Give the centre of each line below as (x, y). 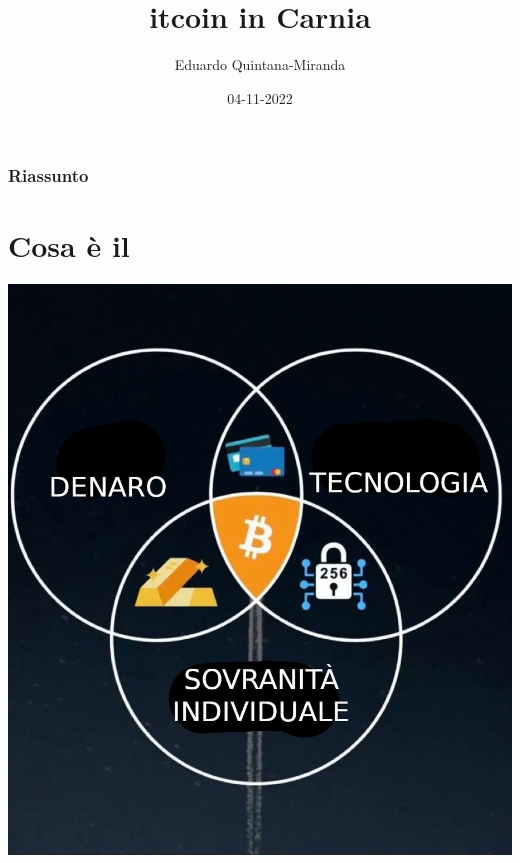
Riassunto (48, 175)
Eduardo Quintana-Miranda (260, 64)
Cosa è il (69, 245)
